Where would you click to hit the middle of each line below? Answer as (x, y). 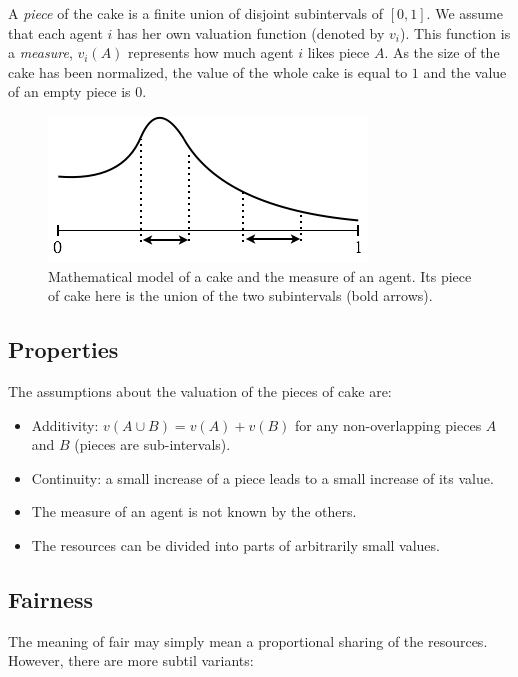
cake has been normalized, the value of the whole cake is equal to (208, 71)
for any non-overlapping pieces (388, 424)
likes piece (338, 52)
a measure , (40, 52)
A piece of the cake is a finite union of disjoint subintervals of (196, 13)
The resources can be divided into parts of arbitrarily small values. (235, 544)
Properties (63, 349)
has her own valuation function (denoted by (251, 32)
